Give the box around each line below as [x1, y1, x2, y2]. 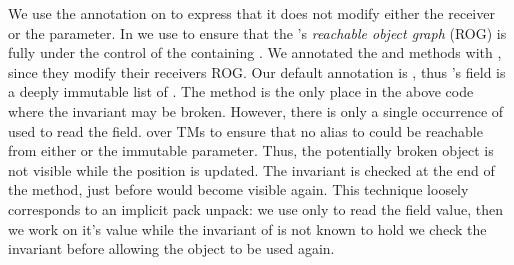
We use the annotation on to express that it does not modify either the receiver [8, 3, 495, 23]
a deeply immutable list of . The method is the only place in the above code [8, 81, 474, 102]
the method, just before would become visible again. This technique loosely [8, 179, 469, 200]
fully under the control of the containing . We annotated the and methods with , [8, 42, 502, 63]
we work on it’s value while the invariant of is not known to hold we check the [8, 218, 487, 239]
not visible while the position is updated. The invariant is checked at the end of [8, 159, 495, 180]
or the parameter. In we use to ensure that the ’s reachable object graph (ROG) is [8, 22, 507, 43]
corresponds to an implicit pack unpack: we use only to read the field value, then [8, 198, 504, 219]
